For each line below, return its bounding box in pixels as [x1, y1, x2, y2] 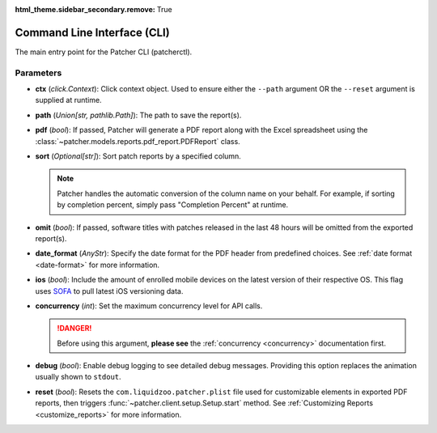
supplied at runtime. [35, 96, 102, 105]
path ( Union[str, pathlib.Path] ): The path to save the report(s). [35, 110, 242, 120]
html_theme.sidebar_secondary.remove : [15, 5, 155, 14]
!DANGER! [57, 324, 92, 333]
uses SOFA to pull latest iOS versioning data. [35, 286, 184, 295]
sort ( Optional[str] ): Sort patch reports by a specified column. [35, 151, 242, 161]
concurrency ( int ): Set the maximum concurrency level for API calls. [35, 300, 263, 311]
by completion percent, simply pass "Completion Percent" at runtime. [57, 200, 289, 210]
